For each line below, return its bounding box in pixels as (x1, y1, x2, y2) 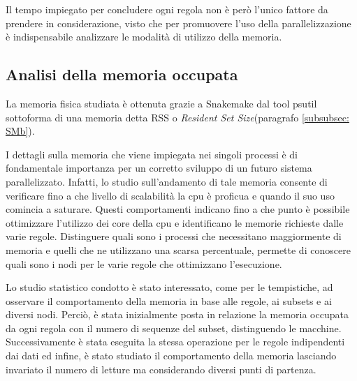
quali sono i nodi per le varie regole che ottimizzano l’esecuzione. (6, 256, 282, 271)
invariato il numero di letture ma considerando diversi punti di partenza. (6, 361, 316, 376)
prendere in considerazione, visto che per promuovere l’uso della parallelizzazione (6, 15, 351, 30)
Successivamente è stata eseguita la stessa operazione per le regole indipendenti (6, 334, 345, 349)
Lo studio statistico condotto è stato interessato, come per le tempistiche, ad (6, 280, 333, 294)
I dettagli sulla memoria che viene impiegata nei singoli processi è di (6, 147, 298, 161)
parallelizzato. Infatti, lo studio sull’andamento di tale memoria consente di (6, 174, 328, 188)
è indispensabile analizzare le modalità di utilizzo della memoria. (6, 29, 282, 44)
